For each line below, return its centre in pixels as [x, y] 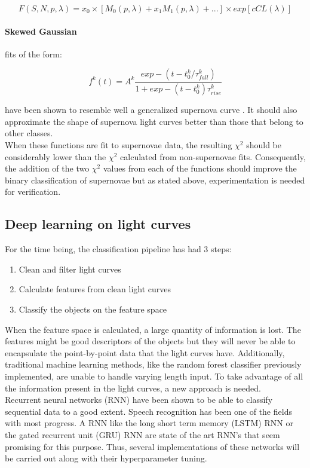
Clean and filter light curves [70, 269]
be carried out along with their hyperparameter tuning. [106, 458]
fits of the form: [33, 53]
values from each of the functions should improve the [200, 168]
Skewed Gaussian [41, 31]
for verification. [33, 192]
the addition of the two [47, 168]
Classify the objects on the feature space [93, 309]
